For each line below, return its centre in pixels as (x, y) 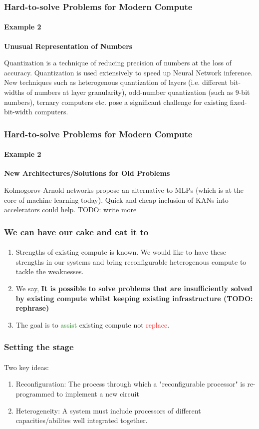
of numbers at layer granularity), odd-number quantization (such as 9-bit (138, 92)
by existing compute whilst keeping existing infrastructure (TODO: (134, 298)
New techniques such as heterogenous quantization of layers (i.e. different (116, 82)
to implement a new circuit (98, 394)
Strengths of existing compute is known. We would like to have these (121, 252)
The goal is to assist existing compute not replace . (93, 324)
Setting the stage (39, 347)
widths (14, 92)
